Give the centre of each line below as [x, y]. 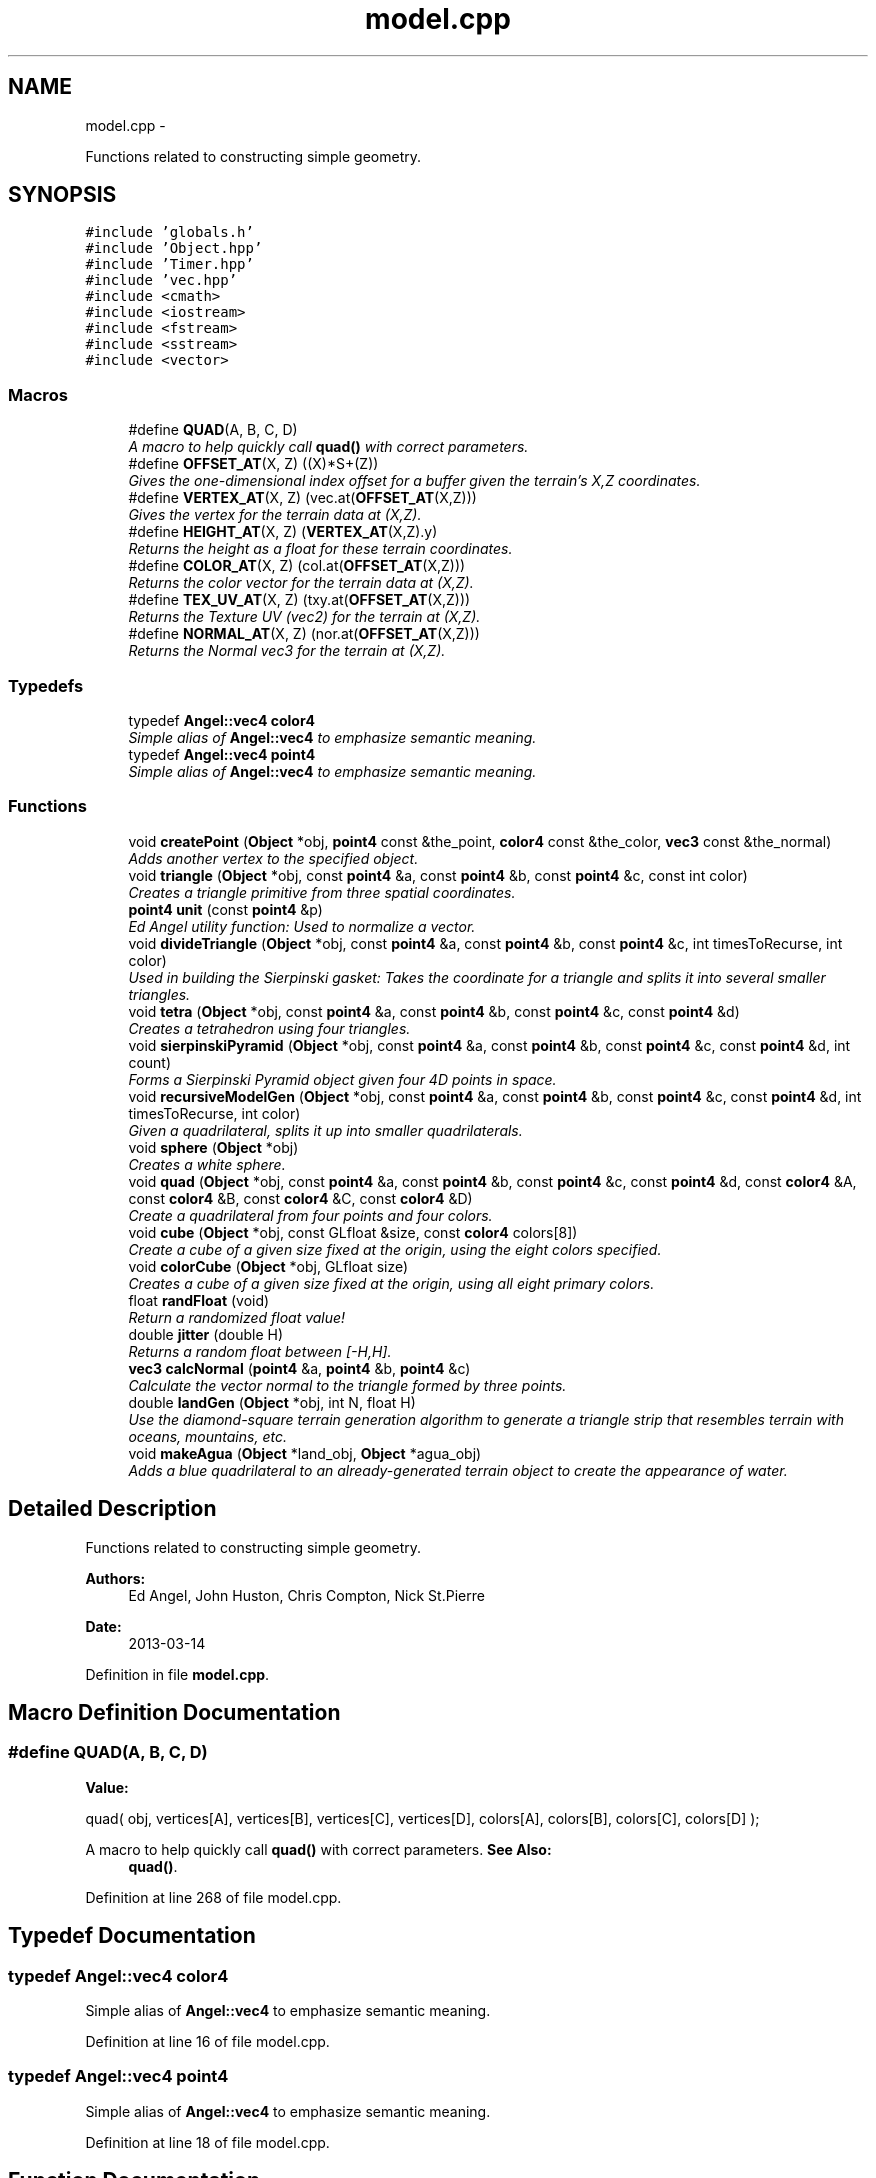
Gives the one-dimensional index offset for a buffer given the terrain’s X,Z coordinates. [414, 481]
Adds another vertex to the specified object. [273, 858]
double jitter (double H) [206, 1334]
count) [150, 1062]
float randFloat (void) [199, 1300]
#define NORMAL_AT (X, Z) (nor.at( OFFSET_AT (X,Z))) [304, 634]
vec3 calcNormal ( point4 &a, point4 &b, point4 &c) [299, 1368]
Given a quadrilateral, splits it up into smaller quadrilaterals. [325, 1130]
